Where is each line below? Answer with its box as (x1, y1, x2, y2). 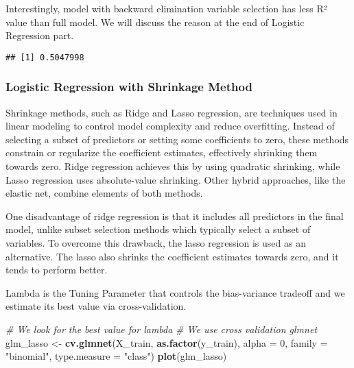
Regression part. (5, 28, 74, 42)
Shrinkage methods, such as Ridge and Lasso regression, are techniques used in (5, 105, 338, 119)
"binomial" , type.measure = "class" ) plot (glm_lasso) (5, 349, 227, 363)
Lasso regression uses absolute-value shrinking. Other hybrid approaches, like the (5, 172, 346, 186)
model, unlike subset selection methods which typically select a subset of (5, 222, 311, 236)
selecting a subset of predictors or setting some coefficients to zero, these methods (5, 132, 349, 146)
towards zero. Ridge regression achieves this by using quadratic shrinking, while (5, 159, 340, 173)
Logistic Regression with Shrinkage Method (5, 78, 252, 95)
